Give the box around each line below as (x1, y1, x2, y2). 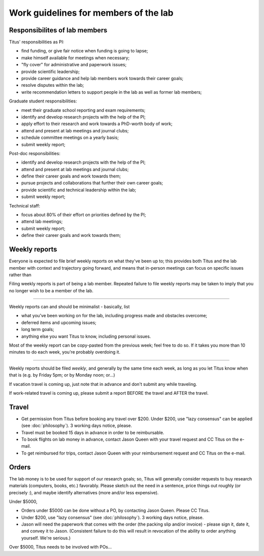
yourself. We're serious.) (21, 535, 71, 541)
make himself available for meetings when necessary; (21, 54, 130, 61)
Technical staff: (9, 202, 41, 208)
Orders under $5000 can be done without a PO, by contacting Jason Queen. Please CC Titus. (21, 507, 210, 513)
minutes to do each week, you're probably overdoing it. (9, 349, 121, 355)
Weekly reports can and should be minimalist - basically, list (9, 304, 130, 310)
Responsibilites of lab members (9, 26, 108, 34)
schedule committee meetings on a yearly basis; (21, 135, 119, 141)
